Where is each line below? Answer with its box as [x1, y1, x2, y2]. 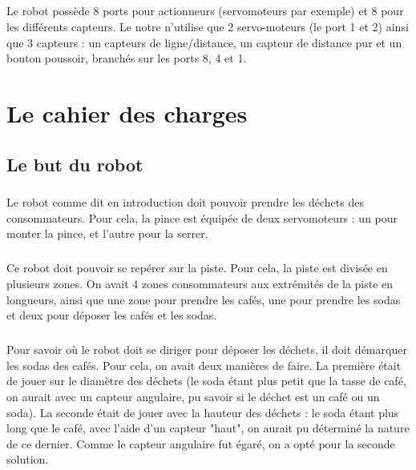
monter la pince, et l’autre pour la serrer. [6, 225, 208, 242]
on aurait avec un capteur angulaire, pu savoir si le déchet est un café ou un [6, 388, 380, 404]
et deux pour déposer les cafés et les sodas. [6, 307, 217, 323]
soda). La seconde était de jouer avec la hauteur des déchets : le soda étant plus [6, 404, 399, 420]
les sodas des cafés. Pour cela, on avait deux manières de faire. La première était [6, 356, 402, 373]
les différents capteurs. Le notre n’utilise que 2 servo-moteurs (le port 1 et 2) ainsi [6, 18, 409, 34]
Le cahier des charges [6, 96, 248, 129]
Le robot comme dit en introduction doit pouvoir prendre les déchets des [6, 194, 364, 211]
